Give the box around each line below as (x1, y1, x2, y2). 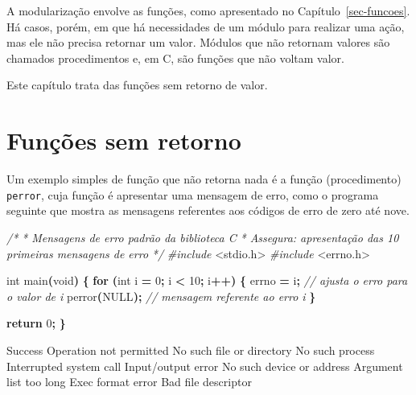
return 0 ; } (6, 315, 66, 331)
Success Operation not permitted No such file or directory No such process (6, 341, 375, 358)
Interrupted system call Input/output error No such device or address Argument (6, 357, 403, 374)
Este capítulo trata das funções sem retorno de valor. (6, 76, 268, 93)
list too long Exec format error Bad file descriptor (6, 373, 252, 390)
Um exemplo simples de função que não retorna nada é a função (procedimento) (6, 171, 402, 187)
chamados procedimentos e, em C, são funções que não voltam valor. (6, 49, 344, 66)
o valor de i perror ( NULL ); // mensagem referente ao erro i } (6, 287, 316, 304)
